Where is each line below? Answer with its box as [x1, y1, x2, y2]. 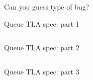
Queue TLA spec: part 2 [4, 42, 79, 53]
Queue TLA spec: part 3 [4, 66, 79, 76]
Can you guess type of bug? [4, 2, 89, 12]
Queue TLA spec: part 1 [4, 18, 79, 29]
